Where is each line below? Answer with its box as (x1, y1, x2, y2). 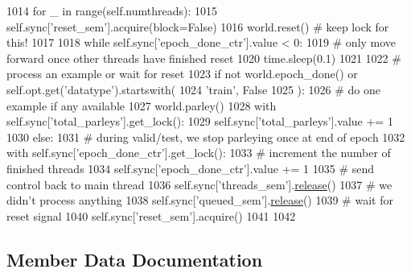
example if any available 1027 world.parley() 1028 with (6, 97, 277, 114)
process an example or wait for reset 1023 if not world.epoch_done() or (6, 65, 358, 82)
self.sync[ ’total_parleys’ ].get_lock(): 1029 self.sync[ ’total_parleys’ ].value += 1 (6, 113, 393, 130)
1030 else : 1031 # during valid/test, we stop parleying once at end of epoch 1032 (6, 128, 405, 145)
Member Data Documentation (6, 246, 263, 271)
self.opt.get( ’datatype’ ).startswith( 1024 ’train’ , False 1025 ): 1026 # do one (6, 81, 380, 97)
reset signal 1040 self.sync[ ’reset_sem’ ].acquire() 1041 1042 (6, 207, 296, 224)
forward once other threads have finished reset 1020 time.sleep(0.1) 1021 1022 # (6, 49, 401, 66)
